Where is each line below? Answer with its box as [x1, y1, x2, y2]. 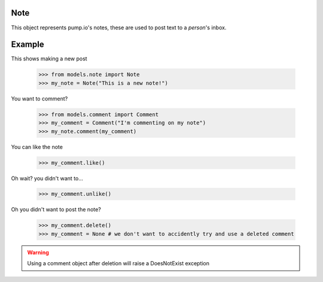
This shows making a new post [11, 55, 87, 62]
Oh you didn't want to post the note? [11, 206, 101, 213]
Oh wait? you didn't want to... [11, 174, 84, 182]
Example [11, 40, 44, 50]
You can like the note [11, 143, 63, 150]
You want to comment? [11, 95, 68, 102]
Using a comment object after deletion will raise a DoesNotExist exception [27, 260, 209, 267]
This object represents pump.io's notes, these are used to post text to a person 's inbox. [11, 24, 227, 31]
